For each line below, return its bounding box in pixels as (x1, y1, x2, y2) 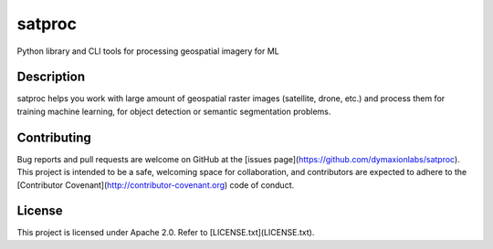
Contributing (16, 130, 91, 145)
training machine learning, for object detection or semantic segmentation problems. (16, 106, 331, 117)
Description (16, 69, 86, 85)
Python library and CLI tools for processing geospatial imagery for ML (16, 46, 279, 57)
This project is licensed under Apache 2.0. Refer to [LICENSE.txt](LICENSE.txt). (16, 227, 315, 238)
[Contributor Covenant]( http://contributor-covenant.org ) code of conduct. (16, 179, 295, 191)
